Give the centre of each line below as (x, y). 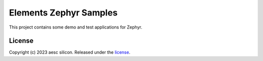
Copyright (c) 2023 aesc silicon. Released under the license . (70, 52)
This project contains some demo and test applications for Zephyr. (75, 27)
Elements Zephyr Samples (63, 13)
